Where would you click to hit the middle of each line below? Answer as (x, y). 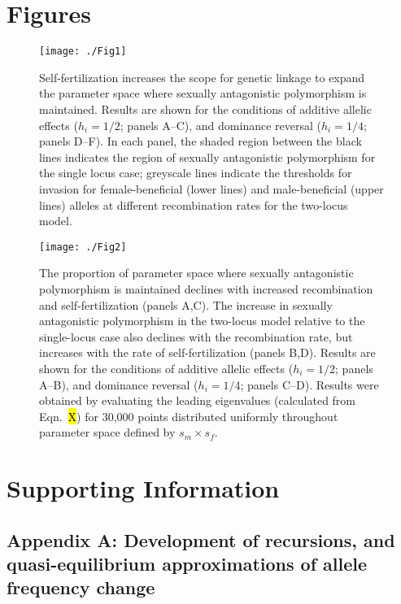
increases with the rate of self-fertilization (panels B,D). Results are (207, 352)
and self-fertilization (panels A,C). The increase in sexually (186, 304)
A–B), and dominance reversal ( (119, 384)
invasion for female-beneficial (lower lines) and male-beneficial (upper (211, 188)
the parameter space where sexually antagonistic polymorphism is (203, 93)
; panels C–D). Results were (309, 384)
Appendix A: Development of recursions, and (201, 539)
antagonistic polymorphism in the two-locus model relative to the (202, 321)
